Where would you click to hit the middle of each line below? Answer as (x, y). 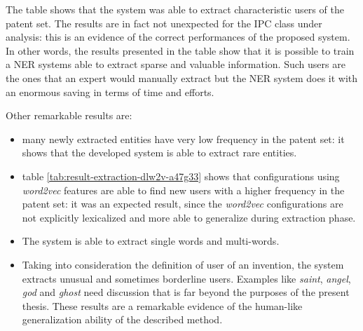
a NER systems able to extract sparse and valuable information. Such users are (176, 64)
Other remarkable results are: (69, 115)
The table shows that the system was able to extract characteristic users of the (175, 9)
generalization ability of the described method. (122, 319)
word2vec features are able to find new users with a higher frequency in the (183, 190)
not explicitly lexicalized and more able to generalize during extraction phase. (189, 217)
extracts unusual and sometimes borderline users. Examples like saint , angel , (186, 278)
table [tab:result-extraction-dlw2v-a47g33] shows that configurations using (181, 176)
